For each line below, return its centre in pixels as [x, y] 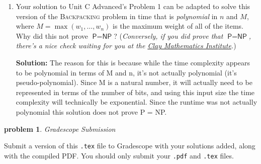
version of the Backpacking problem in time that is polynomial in [117, 16]
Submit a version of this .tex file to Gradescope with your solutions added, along [130, 146]
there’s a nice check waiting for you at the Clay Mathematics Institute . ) [126, 46]
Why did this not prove [52, 35]
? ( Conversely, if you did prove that [168, 35]
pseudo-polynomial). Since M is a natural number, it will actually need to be [134, 82]
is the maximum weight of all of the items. [178, 26]
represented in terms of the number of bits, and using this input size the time [135, 92]
